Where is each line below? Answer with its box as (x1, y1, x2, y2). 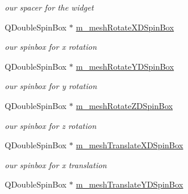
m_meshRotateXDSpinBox (76, 21, 174, 33)
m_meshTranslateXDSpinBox (76, 139, 183, 151)
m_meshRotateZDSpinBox (76, 99, 173, 111)
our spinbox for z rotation (5, 119, 97, 131)
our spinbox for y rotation (5, 80, 97, 92)
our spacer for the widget (5, 1, 94, 13)
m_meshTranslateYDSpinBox (76, 178, 183, 190)
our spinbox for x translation (5, 158, 107, 171)
